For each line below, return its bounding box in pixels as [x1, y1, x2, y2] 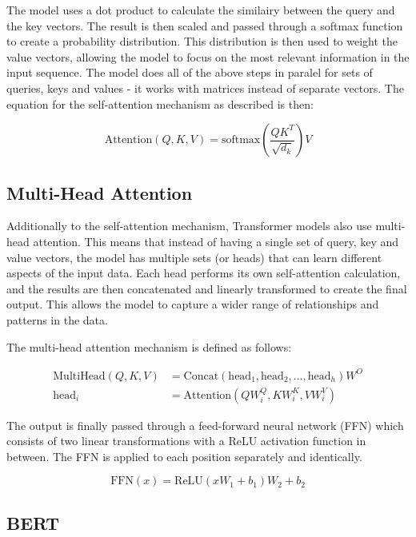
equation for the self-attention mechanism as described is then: [6, 95, 314, 112]
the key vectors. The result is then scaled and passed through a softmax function [6, 17, 403, 34]
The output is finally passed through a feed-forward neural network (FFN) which [6, 416, 404, 433]
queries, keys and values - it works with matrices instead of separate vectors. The [6, 79, 404, 96]
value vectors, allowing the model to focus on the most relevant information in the [6, 48, 410, 65]
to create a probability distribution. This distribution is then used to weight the [6, 33, 398, 50]
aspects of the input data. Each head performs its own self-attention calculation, [6, 265, 401, 281]
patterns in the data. [6, 311, 108, 328]
